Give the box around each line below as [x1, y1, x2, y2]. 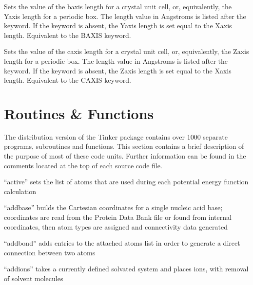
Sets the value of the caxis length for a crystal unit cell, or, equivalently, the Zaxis [4, 46, 249, 56]
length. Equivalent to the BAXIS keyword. [4, 30, 131, 40]
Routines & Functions [4, 103, 154, 123]
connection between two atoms [4, 247, 96, 257]
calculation [4, 186, 37, 196]
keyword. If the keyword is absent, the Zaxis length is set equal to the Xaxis [4, 65, 232, 75]
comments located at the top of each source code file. [4, 160, 162, 170]
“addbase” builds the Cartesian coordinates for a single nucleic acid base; [4, 202, 223, 213]
